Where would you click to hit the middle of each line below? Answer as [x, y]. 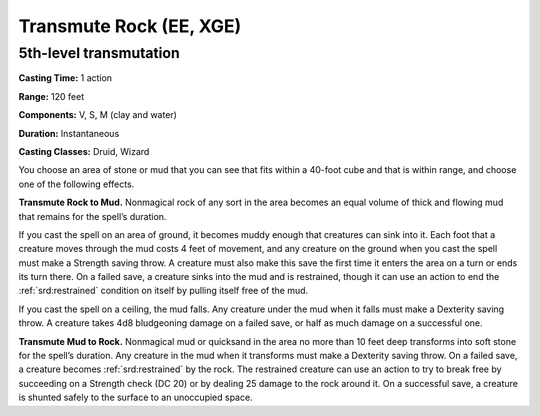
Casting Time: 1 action [65, 78]
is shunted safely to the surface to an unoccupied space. [136, 397]
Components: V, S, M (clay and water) [97, 115]
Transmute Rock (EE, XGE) [130, 26]
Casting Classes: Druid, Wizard [84, 151]
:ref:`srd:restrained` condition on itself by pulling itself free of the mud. [163, 291]
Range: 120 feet [51, 96]
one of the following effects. [76, 184]
